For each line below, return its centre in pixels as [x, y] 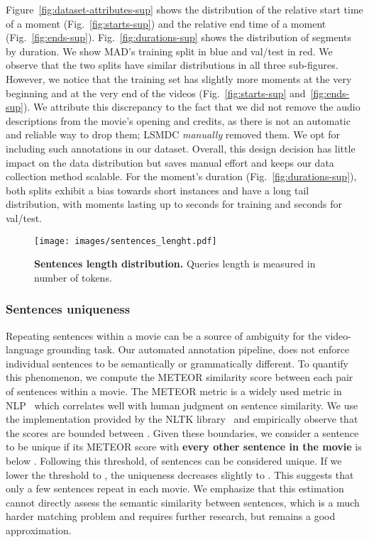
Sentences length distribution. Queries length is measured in [175, 264]
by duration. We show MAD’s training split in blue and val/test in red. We [169, 51]
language [25, 349]
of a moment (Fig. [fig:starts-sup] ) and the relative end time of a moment [166, 23]
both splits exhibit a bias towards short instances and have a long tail [158, 190]
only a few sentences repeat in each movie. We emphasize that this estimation [175, 488]
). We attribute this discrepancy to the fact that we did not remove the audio [192, 107]
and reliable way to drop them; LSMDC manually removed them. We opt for [173, 134]
